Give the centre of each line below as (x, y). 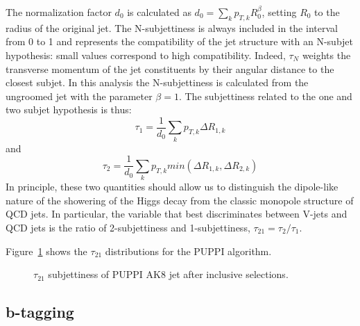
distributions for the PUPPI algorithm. (188, 251)
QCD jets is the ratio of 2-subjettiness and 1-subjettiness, (128, 227)
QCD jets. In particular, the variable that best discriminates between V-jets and (177, 214)
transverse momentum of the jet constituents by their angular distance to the (170, 68)
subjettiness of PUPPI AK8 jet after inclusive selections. (168, 274)
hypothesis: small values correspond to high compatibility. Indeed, (146, 55)
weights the (326, 55)
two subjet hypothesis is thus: (69, 109)
